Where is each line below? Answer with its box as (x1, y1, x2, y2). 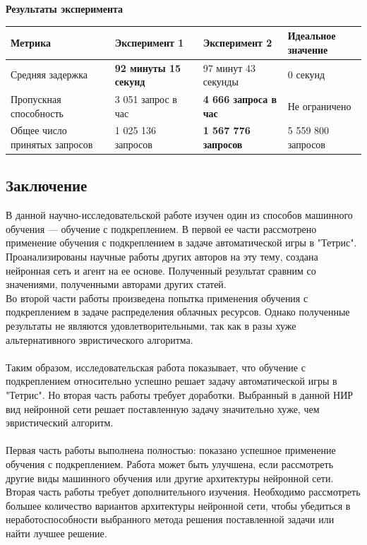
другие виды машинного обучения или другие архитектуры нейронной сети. (6, 470, 334, 485)
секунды (203, 74, 239, 89)
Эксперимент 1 (114, 35, 184, 49)
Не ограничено (287, 98, 351, 113)
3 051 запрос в (114, 91, 177, 106)
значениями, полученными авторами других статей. (6, 277, 227, 292)
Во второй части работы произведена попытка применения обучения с (6, 290, 308, 305)
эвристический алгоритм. (6, 415, 114, 430)
